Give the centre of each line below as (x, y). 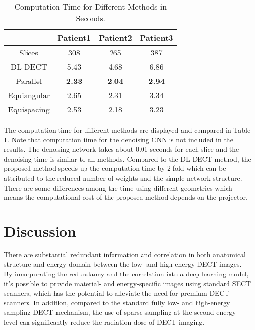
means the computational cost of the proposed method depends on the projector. (126, 197)
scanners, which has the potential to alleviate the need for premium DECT (117, 293)
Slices (29, 52)
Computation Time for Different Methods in (91, 7)
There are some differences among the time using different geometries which (118, 187)
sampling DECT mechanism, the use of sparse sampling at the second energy (120, 312)
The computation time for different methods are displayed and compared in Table (127, 130)
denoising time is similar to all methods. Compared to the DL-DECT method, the (127, 158)
